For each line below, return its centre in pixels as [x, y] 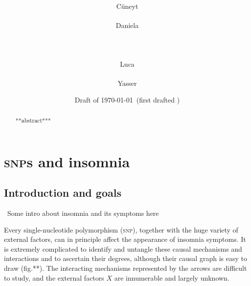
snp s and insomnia [67, 161]
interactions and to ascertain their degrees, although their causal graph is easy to [125, 258]
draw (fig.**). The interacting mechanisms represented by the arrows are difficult [125, 268]
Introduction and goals [63, 193]
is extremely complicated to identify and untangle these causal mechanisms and [123, 248]
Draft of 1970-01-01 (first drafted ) [127, 99]
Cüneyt [127, 6]
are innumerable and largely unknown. [172, 277]
